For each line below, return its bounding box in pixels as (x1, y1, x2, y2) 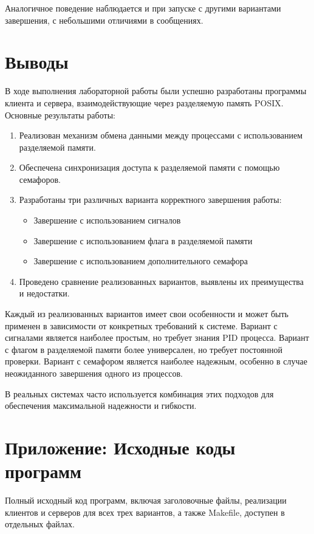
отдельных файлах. (5, 518, 75, 530)
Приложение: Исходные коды (5, 434, 236, 459)
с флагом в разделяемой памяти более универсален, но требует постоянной (5, 343, 282, 355)
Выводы (5, 49, 69, 74)
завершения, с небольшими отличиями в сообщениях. (5, 13, 203, 26)
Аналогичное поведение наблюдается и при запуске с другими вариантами (5, 2, 281, 14)
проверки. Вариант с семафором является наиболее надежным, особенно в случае (5, 355, 308, 368)
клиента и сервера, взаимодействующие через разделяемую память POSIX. (5, 96, 284, 109)
